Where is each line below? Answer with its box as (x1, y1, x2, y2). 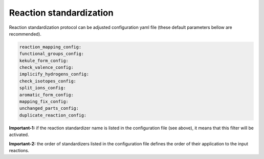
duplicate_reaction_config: (19, 112, 87, 118)
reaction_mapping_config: (19, 44, 82, 50)
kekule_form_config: (19, 58, 68, 63)
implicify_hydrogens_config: (19, 71, 89, 77)
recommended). (9, 31, 42, 37)
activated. (9, 132, 29, 138)
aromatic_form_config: (19, 92, 74, 98)
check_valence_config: (19, 65, 74, 70)
